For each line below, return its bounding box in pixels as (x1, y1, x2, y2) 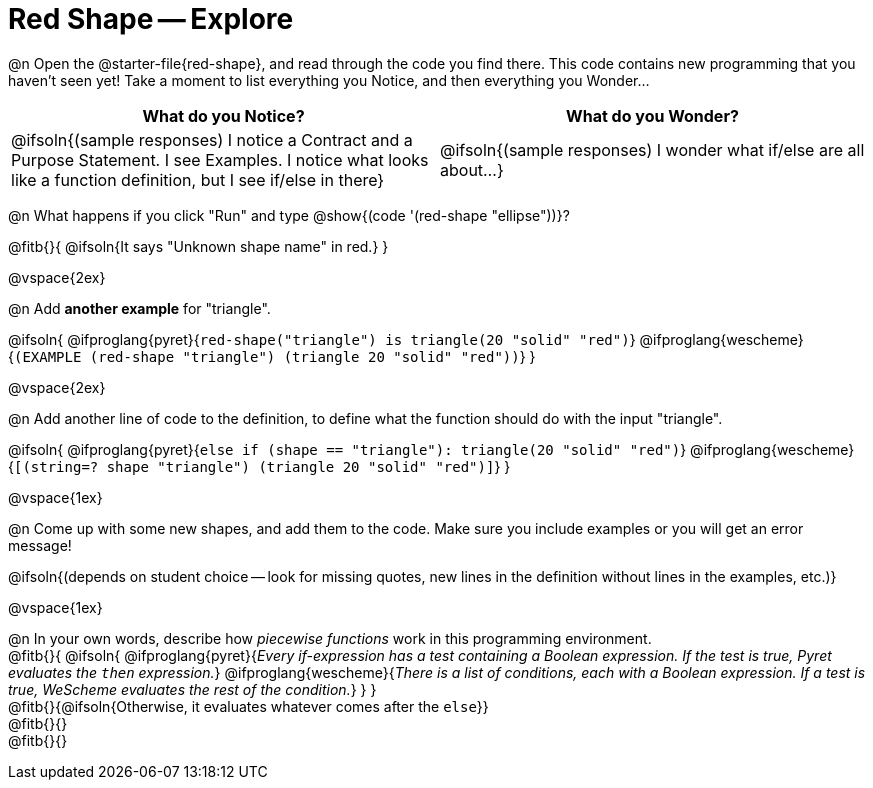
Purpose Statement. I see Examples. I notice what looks (11, 149, 429, 170)
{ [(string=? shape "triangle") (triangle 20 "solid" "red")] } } (8, 457, 511, 475)
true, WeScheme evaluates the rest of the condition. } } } (8, 680, 377, 698)
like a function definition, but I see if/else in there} (11, 169, 385, 190)
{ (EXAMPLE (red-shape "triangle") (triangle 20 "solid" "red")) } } (8, 347, 536, 365)
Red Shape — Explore (8, 2, 294, 36)
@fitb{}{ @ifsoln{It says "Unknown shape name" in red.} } (8, 237, 389, 255)
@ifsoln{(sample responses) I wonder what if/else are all (440, 139, 865, 160)
